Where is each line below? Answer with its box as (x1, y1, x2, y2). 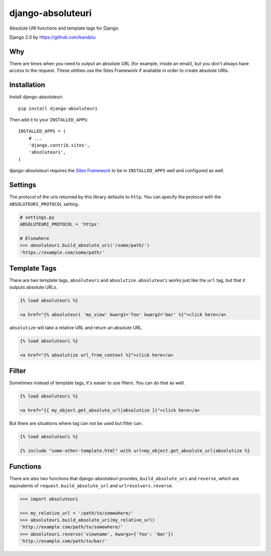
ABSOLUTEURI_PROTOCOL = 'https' (20, 221, 100, 227)
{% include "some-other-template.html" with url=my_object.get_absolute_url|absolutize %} (20, 448, 250, 454)
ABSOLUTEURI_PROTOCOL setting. (9, 201, 79, 207)
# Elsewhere (20, 235, 50, 241)
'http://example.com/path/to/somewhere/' (20, 524, 123, 530)
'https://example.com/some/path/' (20, 249, 105, 255)
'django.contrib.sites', (28, 143, 90, 148)
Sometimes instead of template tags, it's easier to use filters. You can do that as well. (9, 380, 185, 386)
